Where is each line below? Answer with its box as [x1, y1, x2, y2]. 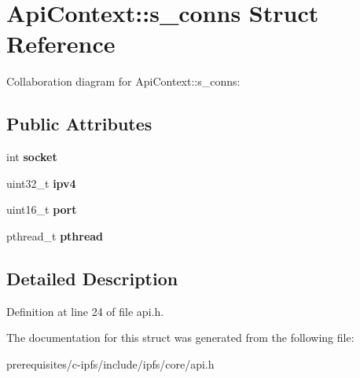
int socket [6, 149, 57, 165]
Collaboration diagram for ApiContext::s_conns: [6, 73, 241, 90]
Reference [6, 28, 116, 60]
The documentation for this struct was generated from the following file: [6, 329, 354, 346]
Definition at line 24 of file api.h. [6, 303, 164, 319]
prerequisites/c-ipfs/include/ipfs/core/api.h [6, 355, 215, 372]
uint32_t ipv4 [6, 174, 76, 191]
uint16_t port [6, 201, 77, 218]
